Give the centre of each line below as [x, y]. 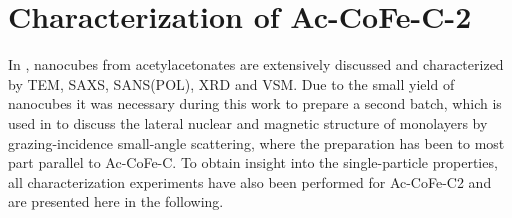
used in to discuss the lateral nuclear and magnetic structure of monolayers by [248, 122]
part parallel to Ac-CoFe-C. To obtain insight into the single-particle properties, [253, 162]
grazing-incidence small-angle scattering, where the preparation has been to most [256, 142]
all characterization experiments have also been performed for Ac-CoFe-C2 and [250, 181]
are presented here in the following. [116, 201]
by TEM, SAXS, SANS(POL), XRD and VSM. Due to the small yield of [231, 83]
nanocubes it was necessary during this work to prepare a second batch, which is [255, 103]
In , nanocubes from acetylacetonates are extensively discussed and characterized [256, 64]
